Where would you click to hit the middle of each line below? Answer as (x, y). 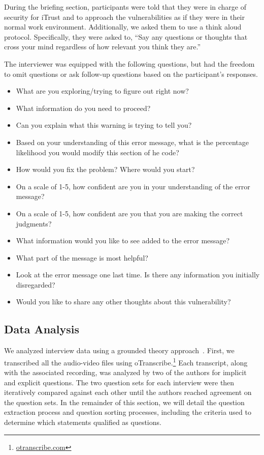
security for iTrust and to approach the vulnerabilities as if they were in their (124, 17)
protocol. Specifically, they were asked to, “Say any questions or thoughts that (126, 36)
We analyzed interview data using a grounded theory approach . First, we (119, 350)
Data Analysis (42, 329)
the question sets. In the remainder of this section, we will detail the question (124, 402)
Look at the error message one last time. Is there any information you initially (138, 275)
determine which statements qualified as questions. (83, 422)
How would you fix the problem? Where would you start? (105, 169)
